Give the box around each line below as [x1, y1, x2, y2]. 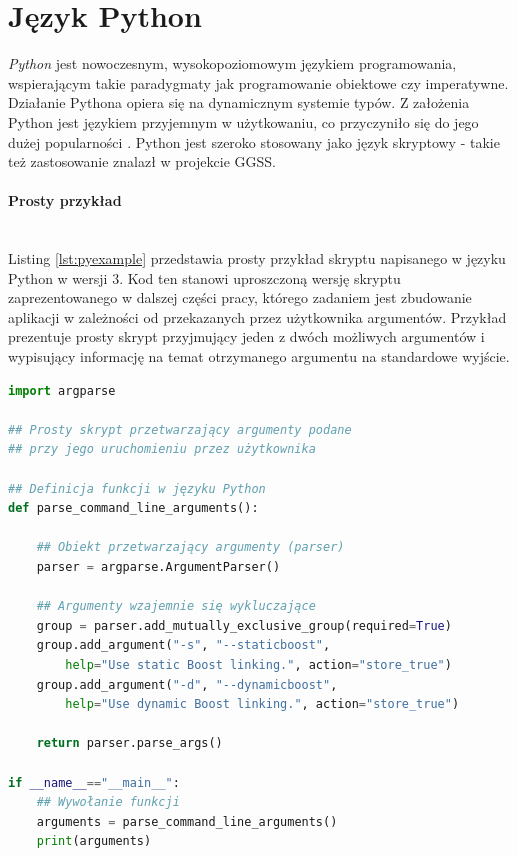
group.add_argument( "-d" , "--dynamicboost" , [36, 677, 338, 692]
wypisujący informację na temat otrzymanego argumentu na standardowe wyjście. [8, 346, 510, 367]
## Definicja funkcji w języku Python [8, 481, 266, 496]
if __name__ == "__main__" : [8, 775, 180, 790]
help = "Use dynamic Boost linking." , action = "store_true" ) [65, 697, 460, 712]
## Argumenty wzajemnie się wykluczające [36, 599, 316, 614]
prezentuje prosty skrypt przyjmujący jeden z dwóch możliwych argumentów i [8, 326, 485, 347]
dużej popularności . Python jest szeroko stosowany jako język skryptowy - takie [8, 131, 500, 152]
